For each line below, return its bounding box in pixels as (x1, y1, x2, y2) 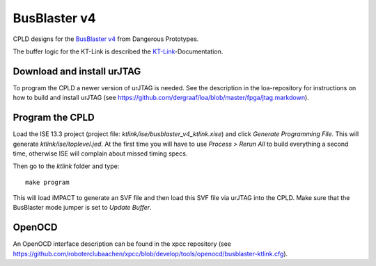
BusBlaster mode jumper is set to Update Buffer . (13, 203, 152, 212)
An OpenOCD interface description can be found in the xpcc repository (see (13, 240, 232, 248)
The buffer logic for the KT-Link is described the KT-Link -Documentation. (13, 47, 224, 56)
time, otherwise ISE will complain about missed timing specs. (13, 149, 188, 158)
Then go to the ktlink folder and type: (13, 162, 120, 170)
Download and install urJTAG (13, 65, 141, 77)
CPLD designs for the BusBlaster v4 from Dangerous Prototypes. (13, 35, 199, 43)
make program (25, 178, 70, 186)
